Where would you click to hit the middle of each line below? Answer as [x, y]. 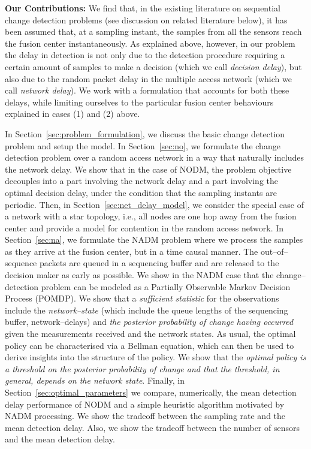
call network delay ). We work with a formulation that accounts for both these [147, 90]
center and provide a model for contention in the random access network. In [144, 227]
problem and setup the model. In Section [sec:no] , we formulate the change [143, 145]
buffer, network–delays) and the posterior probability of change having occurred [149, 322]
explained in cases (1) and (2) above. [73, 114]
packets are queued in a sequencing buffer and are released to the [159, 263]
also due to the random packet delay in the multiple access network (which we [148, 78]
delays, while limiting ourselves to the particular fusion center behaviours [139, 102]
